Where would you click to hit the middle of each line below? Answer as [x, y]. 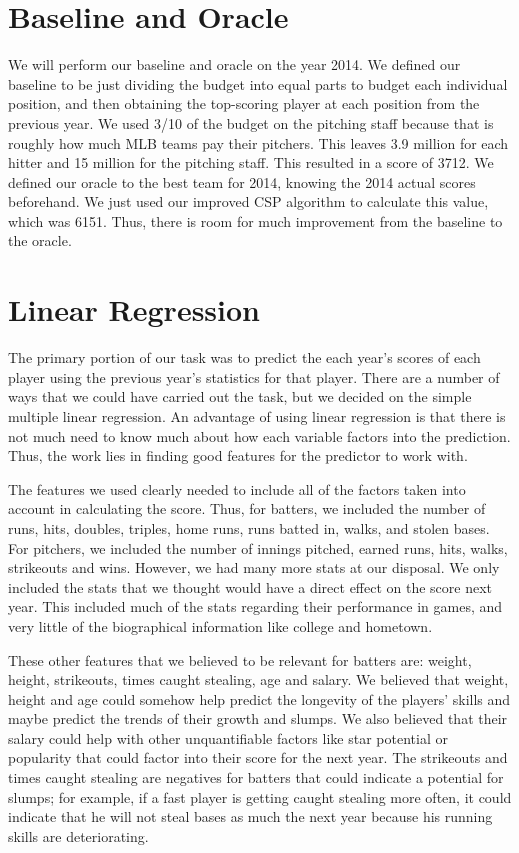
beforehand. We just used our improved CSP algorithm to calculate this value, [248, 201]
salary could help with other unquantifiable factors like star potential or [228, 737]
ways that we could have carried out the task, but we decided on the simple [240, 396]
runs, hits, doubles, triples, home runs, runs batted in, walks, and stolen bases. [249, 527]
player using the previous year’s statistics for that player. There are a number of [254, 376]
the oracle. [40, 240]
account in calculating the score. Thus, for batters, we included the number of [247, 508]
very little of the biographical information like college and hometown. [220, 625]
